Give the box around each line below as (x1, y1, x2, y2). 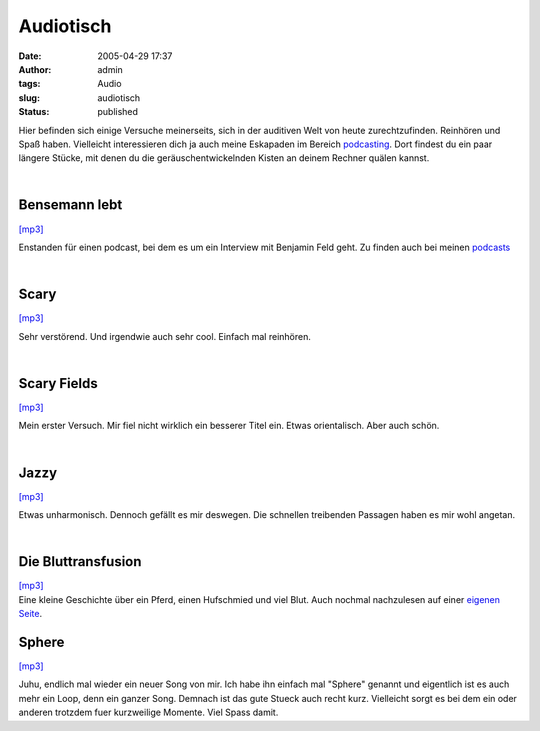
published (97, 106, 139, 118)
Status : (18, 106, 50, 118)
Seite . (18, 608, 43, 620)
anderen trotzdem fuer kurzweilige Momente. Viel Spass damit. (18, 706, 279, 719)
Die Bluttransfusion (18, 553, 142, 570)
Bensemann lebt (18, 196, 123, 214)
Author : (18, 63, 52, 75)
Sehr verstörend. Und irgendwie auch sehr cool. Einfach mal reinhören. (18, 330, 312, 342)
